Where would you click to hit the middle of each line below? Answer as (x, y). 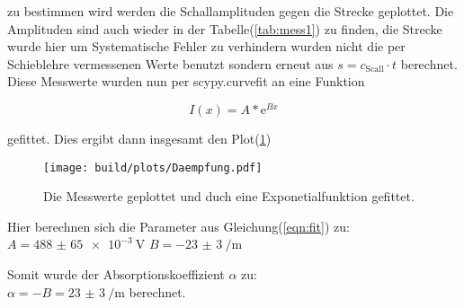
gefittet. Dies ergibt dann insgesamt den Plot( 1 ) (139, 139)
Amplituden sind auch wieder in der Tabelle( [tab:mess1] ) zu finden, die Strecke (225, 28)
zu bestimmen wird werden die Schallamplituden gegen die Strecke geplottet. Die (231, 11)
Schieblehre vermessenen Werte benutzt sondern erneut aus (170, 63)
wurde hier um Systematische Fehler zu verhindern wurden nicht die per (206, 46)
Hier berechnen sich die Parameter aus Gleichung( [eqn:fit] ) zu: (178, 226)
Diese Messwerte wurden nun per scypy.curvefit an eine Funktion (186, 81)
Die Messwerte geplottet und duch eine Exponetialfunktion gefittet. (229, 196)
